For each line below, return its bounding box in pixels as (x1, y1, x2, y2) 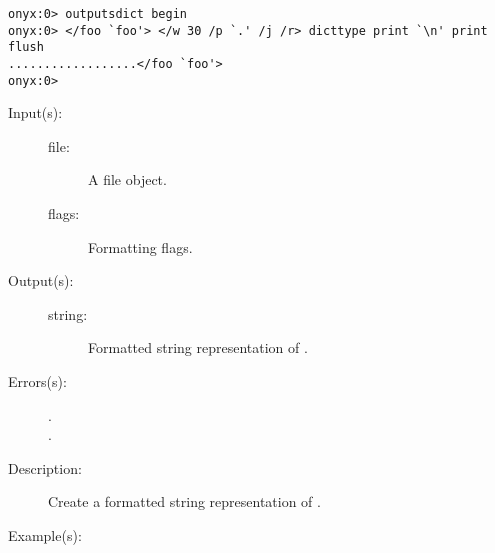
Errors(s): (8, 371, 67, 392)
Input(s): (8, 102, 63, 123)
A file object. (88, 169, 167, 190)
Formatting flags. (88, 236, 193, 257)
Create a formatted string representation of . (48, 491, 321, 512)
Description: (8, 457, 82, 478)
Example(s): (8, 525, 82, 545)
